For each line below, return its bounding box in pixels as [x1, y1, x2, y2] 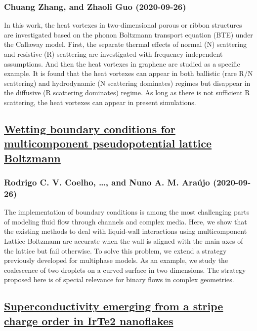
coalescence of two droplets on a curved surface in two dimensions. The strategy [4, 264, 246, 275]
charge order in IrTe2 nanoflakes [4, 313, 173, 328]
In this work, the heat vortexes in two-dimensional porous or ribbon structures [4, 20, 242, 30]
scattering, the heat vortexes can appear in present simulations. [4, 97, 196, 107]
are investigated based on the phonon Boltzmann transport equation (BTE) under [4, 29, 253, 39]
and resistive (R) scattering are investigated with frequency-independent [4, 49, 223, 59]
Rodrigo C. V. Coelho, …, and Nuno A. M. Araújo [4, 176, 210, 188]
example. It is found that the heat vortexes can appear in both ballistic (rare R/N [4, 68, 253, 78]
